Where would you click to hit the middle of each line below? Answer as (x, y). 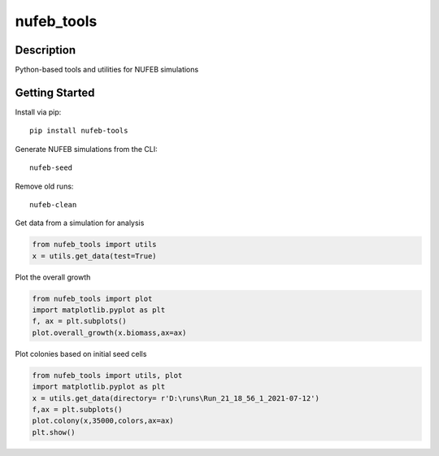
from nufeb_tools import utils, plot (107, 375)
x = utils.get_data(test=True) (95, 256)
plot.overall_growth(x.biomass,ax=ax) (109, 332)
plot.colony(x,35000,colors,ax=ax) (103, 421)
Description (46, 50)
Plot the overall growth (53, 277)
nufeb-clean (53, 204)
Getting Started (55, 92)
